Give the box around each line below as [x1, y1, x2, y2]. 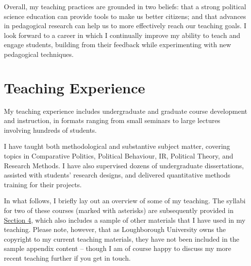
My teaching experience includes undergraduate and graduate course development [4, 106, 248, 116]
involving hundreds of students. [4, 124, 97, 135]
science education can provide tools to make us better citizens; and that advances [4, 11, 246, 21]
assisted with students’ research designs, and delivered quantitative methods [4, 170, 231, 180]
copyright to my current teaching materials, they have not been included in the [4, 233, 239, 244]
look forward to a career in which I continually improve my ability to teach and [4, 30, 240, 40]
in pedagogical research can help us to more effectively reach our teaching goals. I [4, 20, 247, 31]
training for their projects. [4, 179, 82, 189]
